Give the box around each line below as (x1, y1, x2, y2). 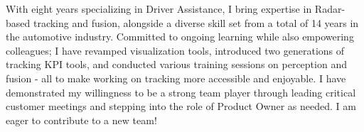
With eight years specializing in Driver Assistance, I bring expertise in (6, 1, 312, 16)
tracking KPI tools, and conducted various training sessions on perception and (6, 57, 347, 72)
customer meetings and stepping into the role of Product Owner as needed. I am (6, 99, 356, 114)
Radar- (314, 1, 346, 16)
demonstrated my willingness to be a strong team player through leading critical (6, 84, 356, 99)
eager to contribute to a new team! (6, 112, 157, 127)
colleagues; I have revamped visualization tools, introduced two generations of (6, 43, 345, 57)
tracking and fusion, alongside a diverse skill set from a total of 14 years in (33, 15, 359, 30)
